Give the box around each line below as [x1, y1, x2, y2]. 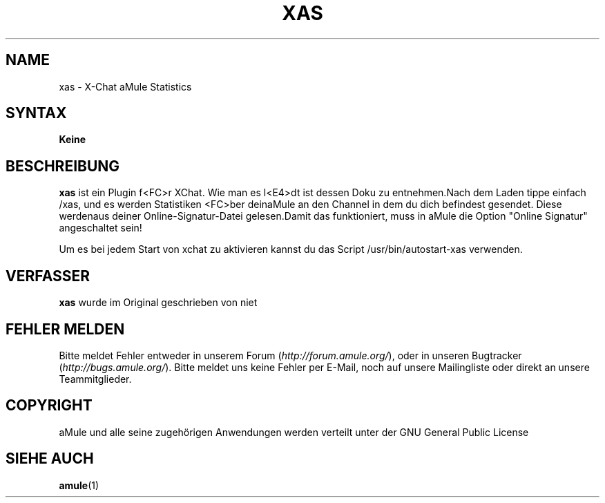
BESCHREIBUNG [6, 157, 120, 175]
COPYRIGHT [6, 397, 93, 415]
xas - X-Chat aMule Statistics [59, 80, 192, 93]
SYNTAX [6, 104, 67, 122]
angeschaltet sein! [59, 222, 142, 234]
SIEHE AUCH [6, 450, 94, 468]
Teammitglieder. [59, 372, 132, 385]
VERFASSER [6, 267, 90, 285]
